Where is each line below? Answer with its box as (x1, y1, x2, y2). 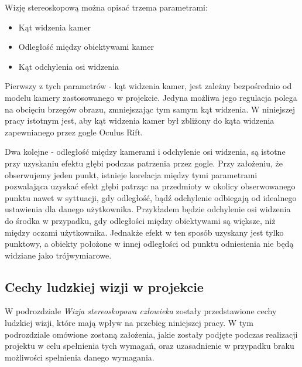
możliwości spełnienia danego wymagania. (5, 351, 155, 363)
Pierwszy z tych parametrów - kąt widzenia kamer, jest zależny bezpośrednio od (5, 80, 292, 92)
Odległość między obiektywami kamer (18, 40, 154, 53)
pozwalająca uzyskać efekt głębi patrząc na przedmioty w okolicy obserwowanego (5, 180, 296, 192)
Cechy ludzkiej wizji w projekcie (5, 277, 204, 295)
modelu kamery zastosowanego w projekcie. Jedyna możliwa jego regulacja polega (5, 91, 297, 103)
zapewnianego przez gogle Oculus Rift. (5, 125, 143, 138)
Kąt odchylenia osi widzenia (18, 60, 119, 72)
